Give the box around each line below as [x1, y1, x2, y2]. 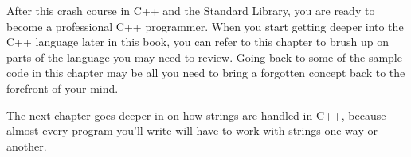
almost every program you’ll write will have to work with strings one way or [6, 122, 378, 139]
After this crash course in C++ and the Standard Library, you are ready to [6, 2, 375, 18]
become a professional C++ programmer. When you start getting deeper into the [6, 17, 404, 34]
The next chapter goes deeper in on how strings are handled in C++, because [6, 106, 386, 123]
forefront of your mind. [6, 79, 119, 96]
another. [6, 137, 47, 154]
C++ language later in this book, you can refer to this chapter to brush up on [6, 33, 389, 50]
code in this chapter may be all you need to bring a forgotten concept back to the [6, 64, 405, 81]
